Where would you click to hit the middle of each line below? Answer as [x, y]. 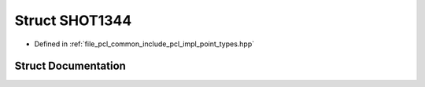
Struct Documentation [70, 66]
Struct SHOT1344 [73, 20]
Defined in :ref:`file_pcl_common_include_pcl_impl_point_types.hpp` [144, 44]
